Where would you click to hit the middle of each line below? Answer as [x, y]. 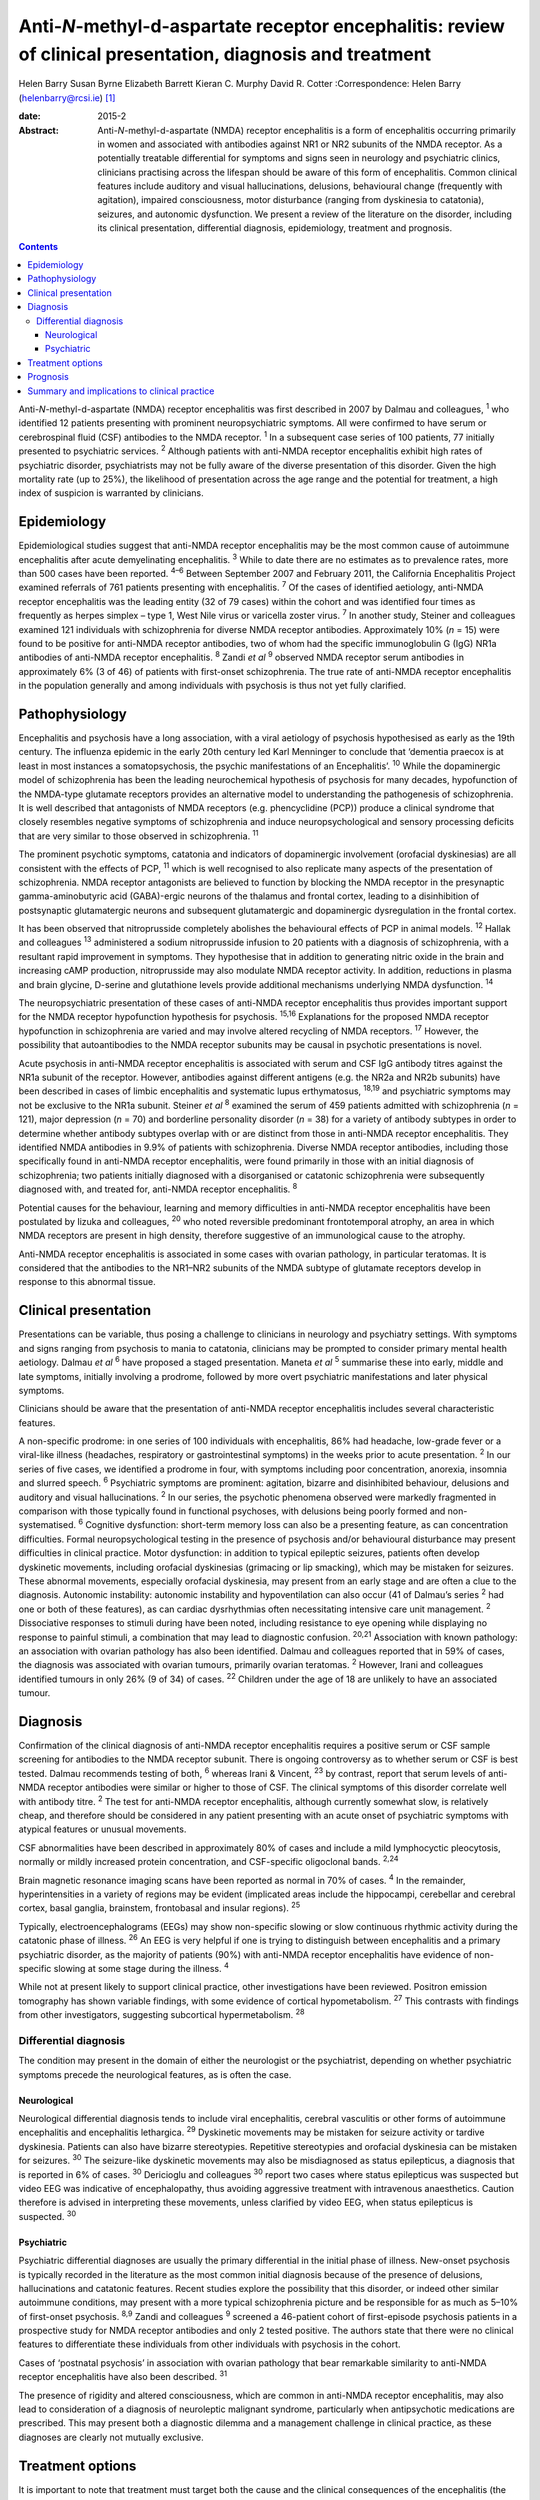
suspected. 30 [47, 2215]
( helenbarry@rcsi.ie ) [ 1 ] [67, 97]
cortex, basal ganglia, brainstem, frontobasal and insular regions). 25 [159, 1907]
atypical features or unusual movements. [102, 1829]
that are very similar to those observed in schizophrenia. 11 [138, 835]
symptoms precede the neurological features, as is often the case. [155, 2074]
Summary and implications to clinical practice [121, 391]
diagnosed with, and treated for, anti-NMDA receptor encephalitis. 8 [158, 1188]
